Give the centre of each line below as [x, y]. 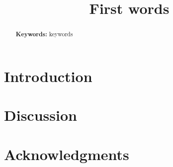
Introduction [48, 76]
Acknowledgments [67, 154]
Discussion [41, 115]
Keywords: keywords [44, 34]
